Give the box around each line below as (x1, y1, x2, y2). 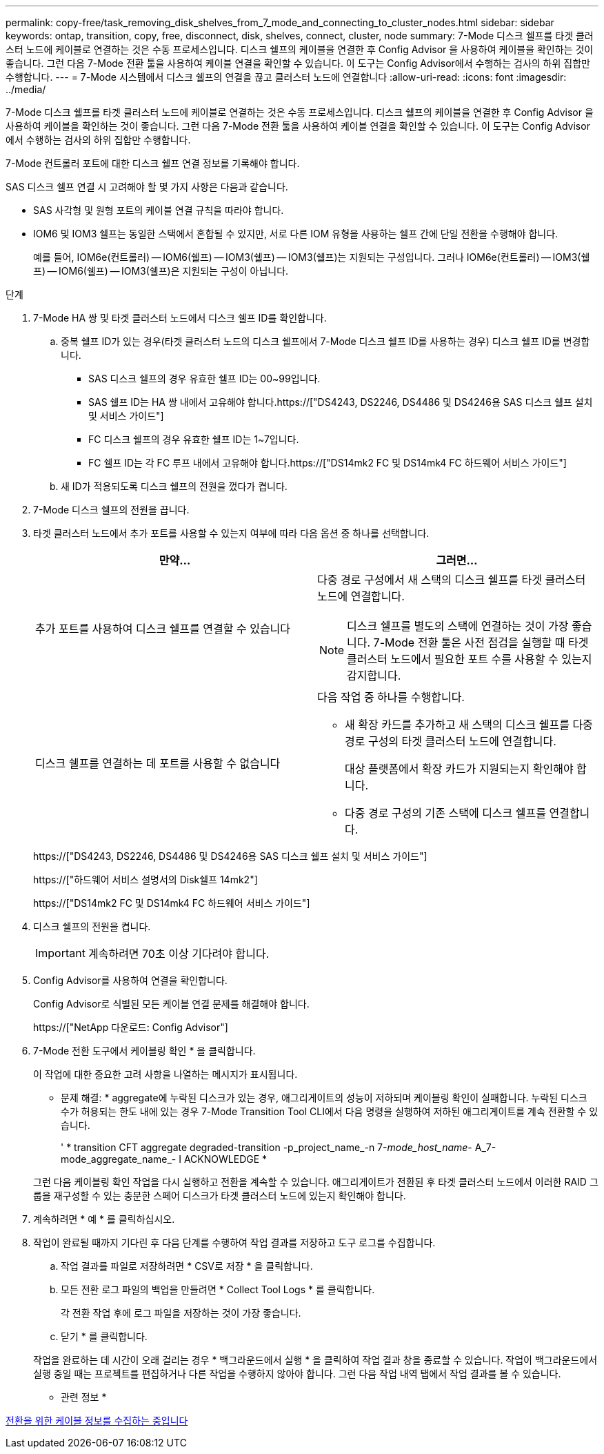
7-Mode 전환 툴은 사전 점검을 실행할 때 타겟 (373, 636, 589, 649)
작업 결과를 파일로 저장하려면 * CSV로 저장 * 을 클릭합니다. (61, 1260, 313, 1272)
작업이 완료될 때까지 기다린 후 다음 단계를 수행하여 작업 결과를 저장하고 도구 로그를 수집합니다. (33, 1237, 436, 1248)
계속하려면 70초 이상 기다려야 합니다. (88, 947, 270, 961)
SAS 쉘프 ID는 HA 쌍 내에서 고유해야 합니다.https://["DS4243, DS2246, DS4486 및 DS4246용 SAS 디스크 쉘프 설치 (88, 396, 593, 408)
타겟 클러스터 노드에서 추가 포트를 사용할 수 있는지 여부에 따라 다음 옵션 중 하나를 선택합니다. (33, 527, 430, 539)
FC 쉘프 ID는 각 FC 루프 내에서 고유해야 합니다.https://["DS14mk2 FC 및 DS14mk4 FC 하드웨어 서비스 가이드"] (88, 457, 567, 469)
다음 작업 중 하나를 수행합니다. (317, 690, 465, 704)
